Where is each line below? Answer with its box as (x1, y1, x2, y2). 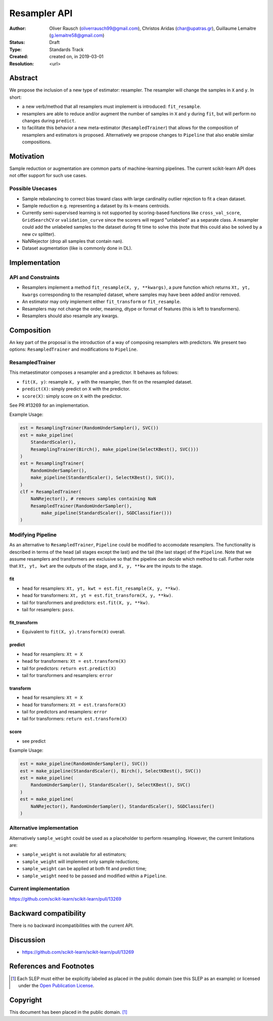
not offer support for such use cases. (9, 173, 87, 179)
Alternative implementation (9, 825, 78, 832)
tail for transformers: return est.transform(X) (22, 716, 127, 722)
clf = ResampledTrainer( (20, 489, 82, 494)
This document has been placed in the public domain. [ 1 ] (9, 1009, 127, 1015)
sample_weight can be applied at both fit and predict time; (22, 866, 147, 872)
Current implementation (9, 885, 70, 892)
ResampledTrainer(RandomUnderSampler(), (30, 503, 132, 508)
